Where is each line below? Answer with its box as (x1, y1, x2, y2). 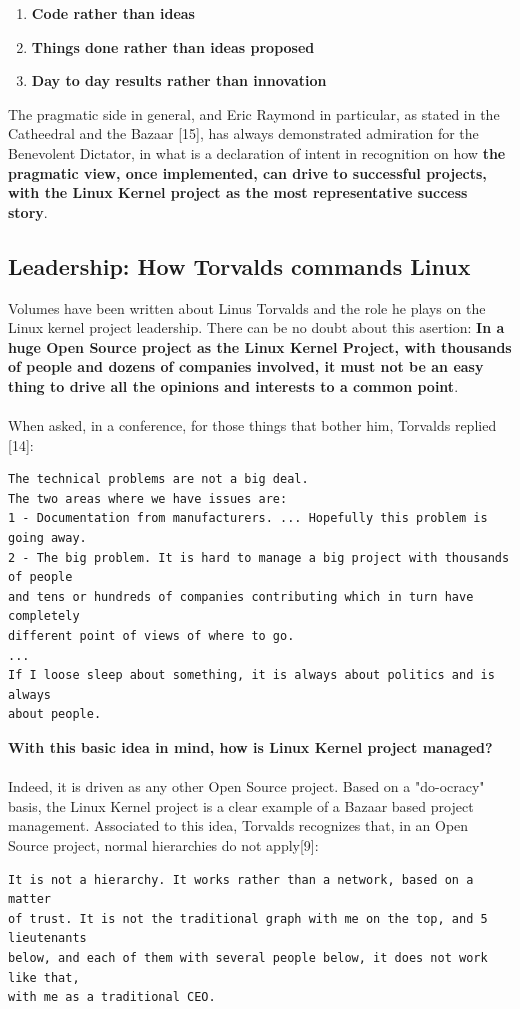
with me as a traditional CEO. (8, 990, 216, 1005)
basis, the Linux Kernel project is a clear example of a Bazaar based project (8, 795, 474, 816)
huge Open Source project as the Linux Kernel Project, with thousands (8, 336, 512, 357)
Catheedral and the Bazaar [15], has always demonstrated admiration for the (8, 123, 479, 144)
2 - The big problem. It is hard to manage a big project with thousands (8, 550, 510, 565)
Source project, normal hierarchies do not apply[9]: (8, 834, 319, 855)
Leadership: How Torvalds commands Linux (8, 250, 471, 281)
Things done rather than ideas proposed (31, 36, 315, 57)
